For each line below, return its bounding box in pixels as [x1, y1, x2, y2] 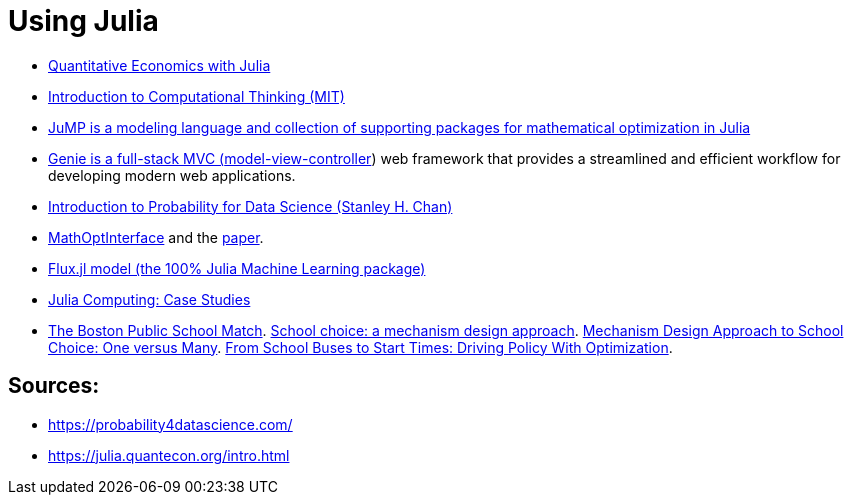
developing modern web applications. [48, 166, 296, 184]
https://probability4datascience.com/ [48, 415, 293, 433]
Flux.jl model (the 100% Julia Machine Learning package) [48, 259, 426, 277]
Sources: [8, 373, 100, 399]
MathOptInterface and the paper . [48, 228, 264, 246]
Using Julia [8, 4, 159, 38]
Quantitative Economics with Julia [48, 56, 271, 74]
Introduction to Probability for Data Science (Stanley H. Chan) [48, 197, 453, 215]
